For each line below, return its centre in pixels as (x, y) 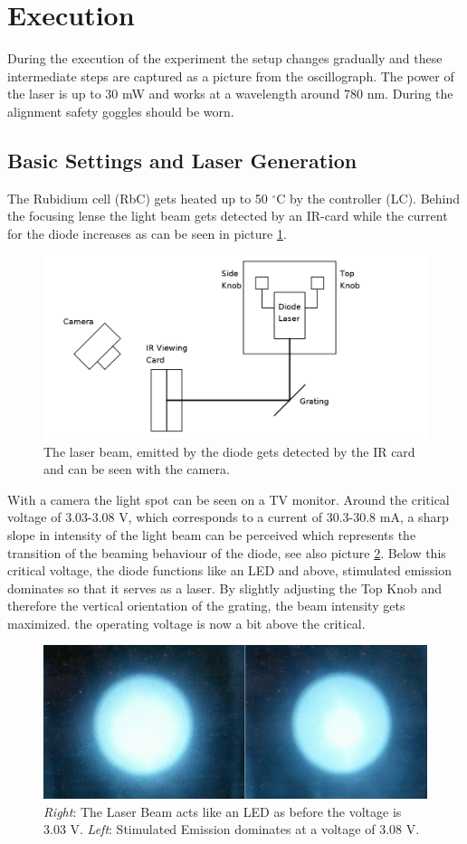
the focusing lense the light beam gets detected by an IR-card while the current (228, 216)
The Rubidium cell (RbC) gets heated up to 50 (138, 198)
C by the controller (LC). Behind (368, 198)
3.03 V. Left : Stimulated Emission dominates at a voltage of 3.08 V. (232, 829)
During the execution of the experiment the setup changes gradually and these (225, 58)
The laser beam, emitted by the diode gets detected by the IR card (229, 451)
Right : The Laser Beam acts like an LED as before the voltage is (223, 811)
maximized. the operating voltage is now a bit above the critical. (186, 623)
